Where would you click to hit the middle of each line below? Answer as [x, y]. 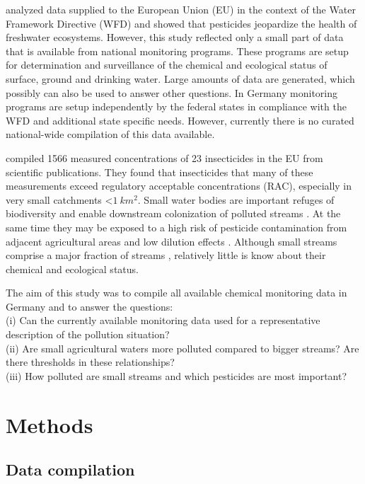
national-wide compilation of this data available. [110, 134]
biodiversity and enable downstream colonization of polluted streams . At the [173, 213]
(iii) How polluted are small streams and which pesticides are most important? [176, 375]
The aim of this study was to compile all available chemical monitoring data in [176, 293]
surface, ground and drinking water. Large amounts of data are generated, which [180, 78]
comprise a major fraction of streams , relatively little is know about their [166, 255]
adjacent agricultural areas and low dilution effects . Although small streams [172, 241]
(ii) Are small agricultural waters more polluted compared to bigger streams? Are [182, 348]
